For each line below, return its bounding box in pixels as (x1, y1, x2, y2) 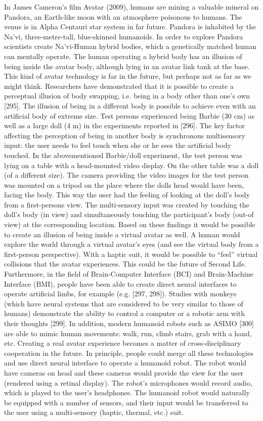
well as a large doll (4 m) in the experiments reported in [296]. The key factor (4, 120, 245, 131)
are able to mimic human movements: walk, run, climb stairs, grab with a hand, (4, 328, 252, 338)
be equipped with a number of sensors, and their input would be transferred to (4, 397, 248, 407)
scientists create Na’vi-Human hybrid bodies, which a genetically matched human (4, 41, 256, 51)
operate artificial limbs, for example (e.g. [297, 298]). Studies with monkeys (4, 288, 237, 299)
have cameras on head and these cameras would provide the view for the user (4, 367, 244, 378)
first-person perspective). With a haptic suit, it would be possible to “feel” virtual (4, 248, 258, 259)
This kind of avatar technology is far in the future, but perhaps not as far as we (4, 71, 251, 81)
